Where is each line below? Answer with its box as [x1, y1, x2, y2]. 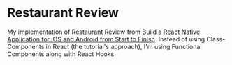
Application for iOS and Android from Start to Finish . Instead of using [7, 35, 205, 43]
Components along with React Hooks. [7, 50, 117, 58]
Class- [205, 35, 226, 43]
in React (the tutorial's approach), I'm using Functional [45, 42, 202, 50]
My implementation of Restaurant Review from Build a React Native [7, 28, 201, 36]
